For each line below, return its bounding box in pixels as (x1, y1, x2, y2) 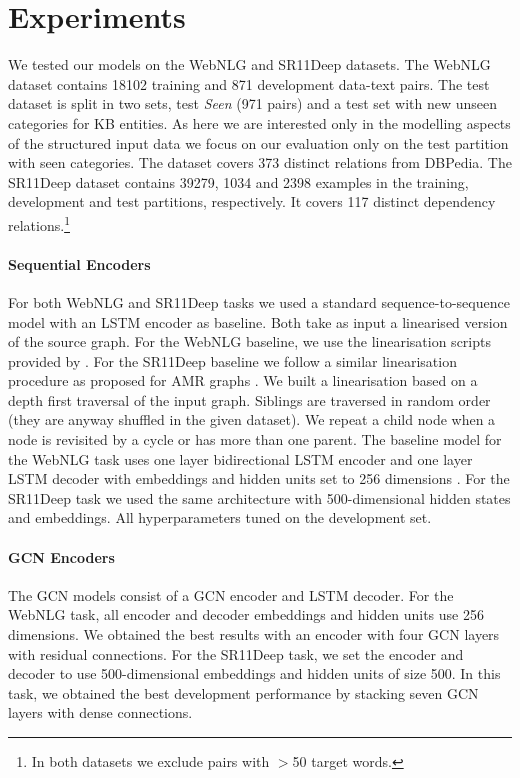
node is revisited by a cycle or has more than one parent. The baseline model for (8, 429, 502, 450)
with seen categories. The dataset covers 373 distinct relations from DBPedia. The (8, 152, 512, 173)
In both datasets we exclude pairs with (31, 751, 270, 771)
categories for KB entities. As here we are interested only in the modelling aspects (8, 112, 511, 133)
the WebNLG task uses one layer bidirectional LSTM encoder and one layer (8, 448, 473, 469)
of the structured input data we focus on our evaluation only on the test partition (8, 132, 509, 153)
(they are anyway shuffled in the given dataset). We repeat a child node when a (8, 409, 496, 430)
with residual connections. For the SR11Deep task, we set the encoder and (8, 643, 464, 664)
